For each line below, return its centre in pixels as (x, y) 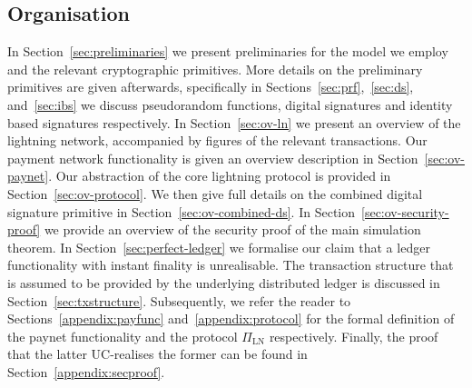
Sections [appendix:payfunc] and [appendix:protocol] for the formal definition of (231, 318)
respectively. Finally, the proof (354, 336)
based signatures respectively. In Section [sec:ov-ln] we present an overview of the (234, 122)
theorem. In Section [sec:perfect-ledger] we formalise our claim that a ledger (219, 247)
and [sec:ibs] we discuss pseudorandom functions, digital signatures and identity (230, 104)
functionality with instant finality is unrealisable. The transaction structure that (231, 265)
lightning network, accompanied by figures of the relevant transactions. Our (217, 140)
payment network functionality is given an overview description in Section (213, 158)
